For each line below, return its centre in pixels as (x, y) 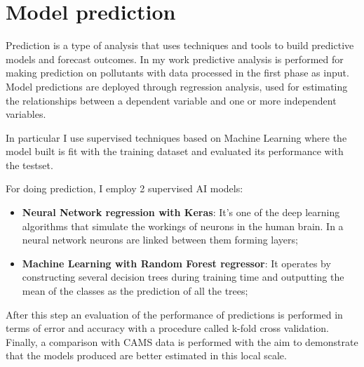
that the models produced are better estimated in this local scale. (146, 355)
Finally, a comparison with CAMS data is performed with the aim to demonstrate (182, 341)
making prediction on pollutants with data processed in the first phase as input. (177, 73)
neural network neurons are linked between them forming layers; (160, 240)
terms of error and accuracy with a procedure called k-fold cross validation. (167, 328)
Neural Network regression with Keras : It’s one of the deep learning (181, 212)
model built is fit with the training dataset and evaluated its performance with (175, 151)
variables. (26, 114)
